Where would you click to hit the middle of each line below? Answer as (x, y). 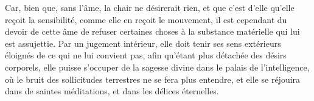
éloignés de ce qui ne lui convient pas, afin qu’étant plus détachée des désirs (146, 55)
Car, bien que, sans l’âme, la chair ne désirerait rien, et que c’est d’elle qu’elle (150, 7)
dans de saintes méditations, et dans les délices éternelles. (112, 91)
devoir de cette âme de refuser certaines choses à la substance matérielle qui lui (152, 31)
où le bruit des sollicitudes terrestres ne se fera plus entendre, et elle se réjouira (153, 79)
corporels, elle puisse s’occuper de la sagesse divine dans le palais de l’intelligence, (157, 67)
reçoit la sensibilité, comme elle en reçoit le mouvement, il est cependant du (146, 19)
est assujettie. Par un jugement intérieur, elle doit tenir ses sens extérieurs (143, 43)
